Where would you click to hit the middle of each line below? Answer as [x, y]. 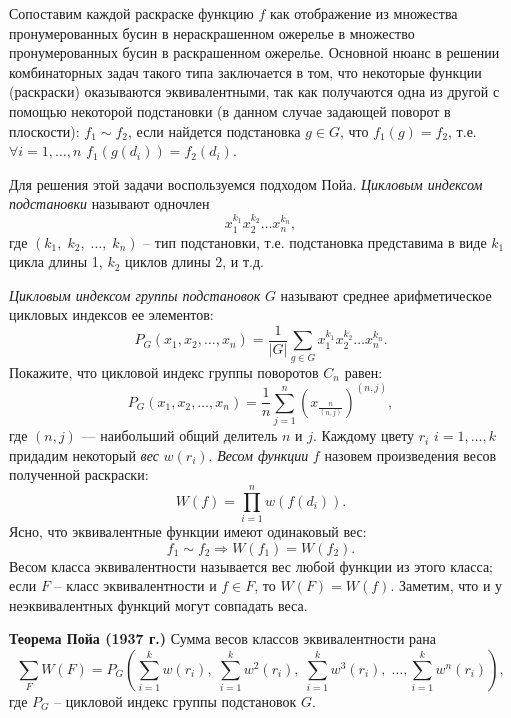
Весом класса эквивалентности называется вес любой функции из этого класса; [251, 565]
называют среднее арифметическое [386, 294]
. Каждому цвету [363, 435]
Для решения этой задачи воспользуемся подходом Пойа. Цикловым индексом [246, 183]
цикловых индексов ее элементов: [111, 314]
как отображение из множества [363, 13]
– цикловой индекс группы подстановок [175, 700]
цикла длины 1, [56, 261]
